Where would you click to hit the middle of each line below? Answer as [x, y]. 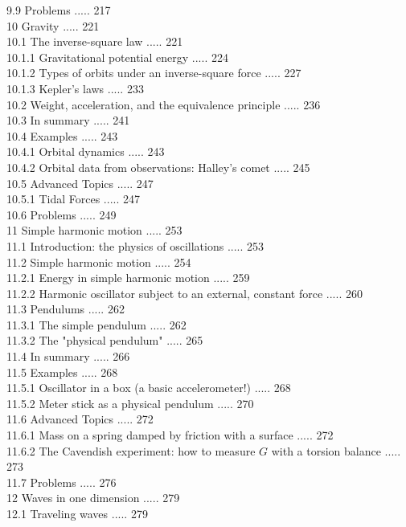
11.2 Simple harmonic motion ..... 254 [99, 261]
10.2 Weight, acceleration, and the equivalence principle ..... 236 [164, 104]
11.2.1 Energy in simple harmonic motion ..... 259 [128, 278]
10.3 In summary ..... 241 [68, 120]
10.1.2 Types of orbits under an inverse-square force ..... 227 [154, 73]
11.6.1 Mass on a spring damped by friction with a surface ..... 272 [170, 435]
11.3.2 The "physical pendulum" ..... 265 [105, 340]
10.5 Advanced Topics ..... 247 [80, 183]
